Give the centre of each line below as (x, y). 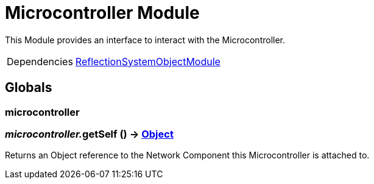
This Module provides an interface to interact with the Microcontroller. (145, 40)
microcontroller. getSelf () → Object (89, 134)
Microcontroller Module (102, 13)
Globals (29, 88)
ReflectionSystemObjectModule (148, 61)
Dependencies (40, 61)
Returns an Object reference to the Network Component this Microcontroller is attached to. (187, 155)
